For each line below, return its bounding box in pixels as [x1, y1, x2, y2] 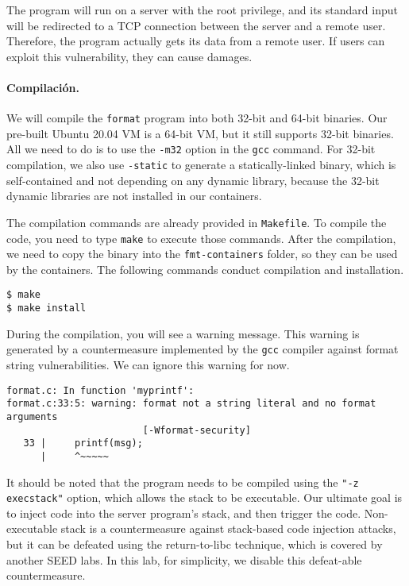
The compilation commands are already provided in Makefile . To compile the [6, 214, 387, 230]
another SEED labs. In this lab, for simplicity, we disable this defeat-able [6, 551, 362, 568]
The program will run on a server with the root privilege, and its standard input [6, 2, 398, 17]
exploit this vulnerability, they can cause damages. [6, 48, 253, 64]
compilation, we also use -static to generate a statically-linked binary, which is [6, 156, 396, 173]
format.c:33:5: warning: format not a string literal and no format [6, 398, 376, 410]
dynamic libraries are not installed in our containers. [6, 187, 262, 204]
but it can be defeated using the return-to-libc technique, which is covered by [6, 536, 383, 553]
